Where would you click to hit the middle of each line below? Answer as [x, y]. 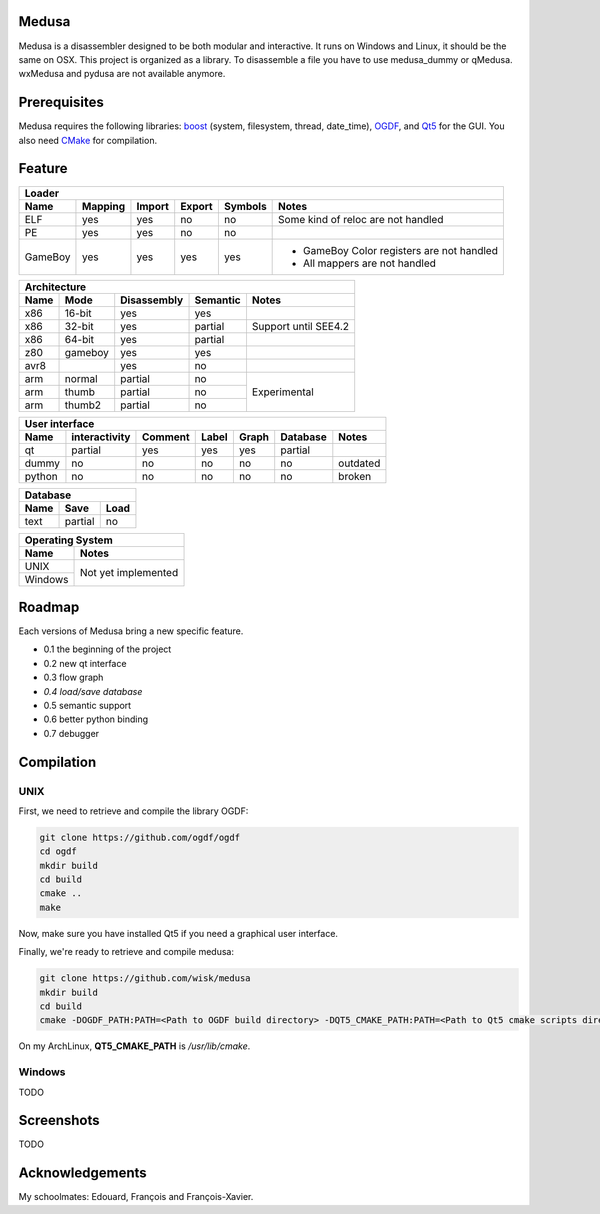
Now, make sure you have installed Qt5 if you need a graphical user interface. [178, 933]
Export [197, 206]
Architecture [55, 287]
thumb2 [83, 405]
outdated [359, 463]
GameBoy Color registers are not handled [401, 250]
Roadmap [49, 606]
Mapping [103, 206]
